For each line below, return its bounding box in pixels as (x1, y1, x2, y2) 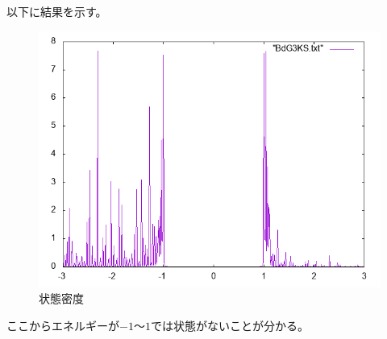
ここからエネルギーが (6, 316, 119, 333)
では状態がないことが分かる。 (150, 316, 309, 333)
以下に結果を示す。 (6, 3, 107, 19)
